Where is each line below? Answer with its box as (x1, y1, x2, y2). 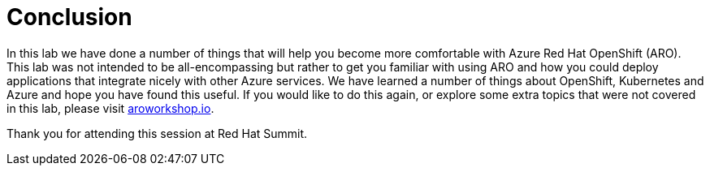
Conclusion (6, 3, 132, 31)
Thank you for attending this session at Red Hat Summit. (6, 126, 308, 140)
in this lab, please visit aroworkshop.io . (6, 101, 214, 115)
